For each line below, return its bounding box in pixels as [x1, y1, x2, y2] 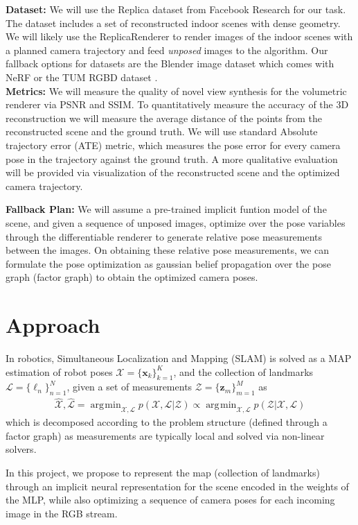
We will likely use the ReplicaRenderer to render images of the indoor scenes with [6, 29, 353, 44]
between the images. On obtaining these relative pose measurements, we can [6, 243, 330, 257]
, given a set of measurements [66, 379, 193, 394]
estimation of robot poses [6, 364, 113, 379]
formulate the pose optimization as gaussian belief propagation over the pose [6, 256, 331, 270]
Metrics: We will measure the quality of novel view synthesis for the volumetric [6, 83, 347, 98]
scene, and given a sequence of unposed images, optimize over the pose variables [6, 215, 346, 230]
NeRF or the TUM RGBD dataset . [6, 69, 158, 84]
